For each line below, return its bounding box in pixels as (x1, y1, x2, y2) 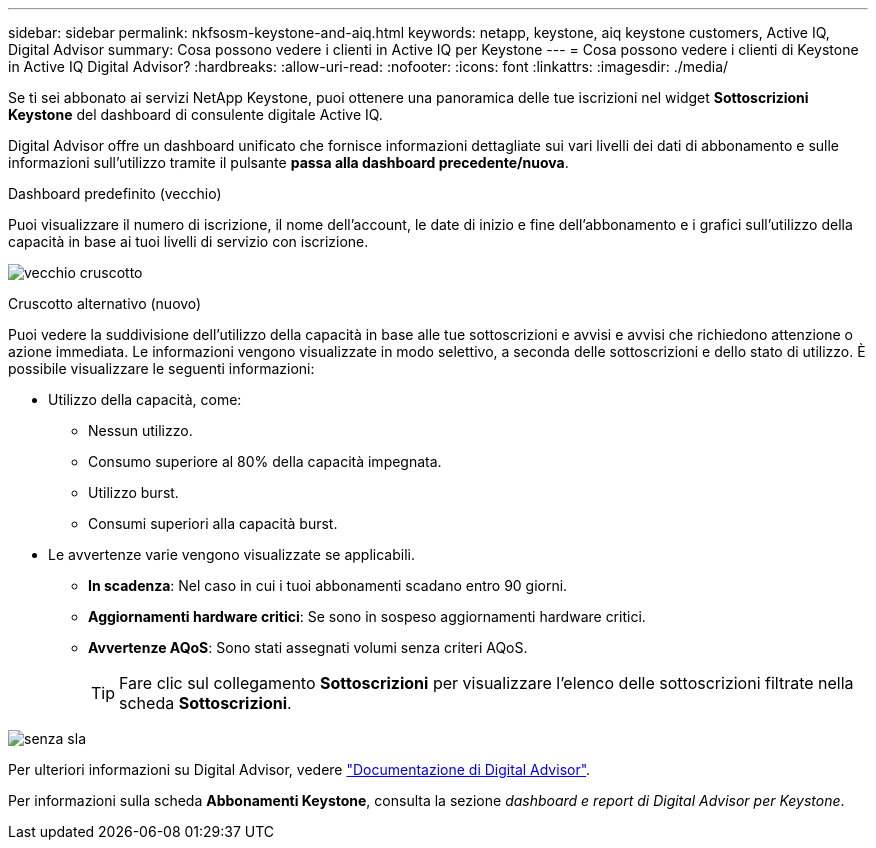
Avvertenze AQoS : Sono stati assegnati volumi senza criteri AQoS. (88, 639, 528, 656)
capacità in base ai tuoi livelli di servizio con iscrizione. (8, 233, 369, 250)
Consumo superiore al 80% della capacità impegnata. (88, 453, 442, 470)
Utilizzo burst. (88, 484, 179, 501)
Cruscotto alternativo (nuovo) (8, 295, 202, 312)
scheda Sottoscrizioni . (119, 693, 292, 713)
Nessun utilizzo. (88, 422, 193, 439)
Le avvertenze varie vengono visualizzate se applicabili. (48, 546, 415, 563)
